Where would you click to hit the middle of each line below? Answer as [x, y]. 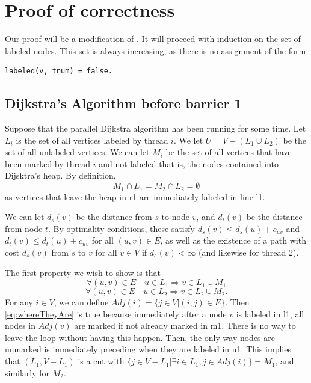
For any [19, 302]
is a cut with [101, 361]
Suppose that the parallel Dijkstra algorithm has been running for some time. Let [155, 128]
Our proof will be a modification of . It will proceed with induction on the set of [153, 39]
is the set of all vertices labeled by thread [92, 140]
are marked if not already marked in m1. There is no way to [185, 326]
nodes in [20, 326]
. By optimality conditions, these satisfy [122, 228]
